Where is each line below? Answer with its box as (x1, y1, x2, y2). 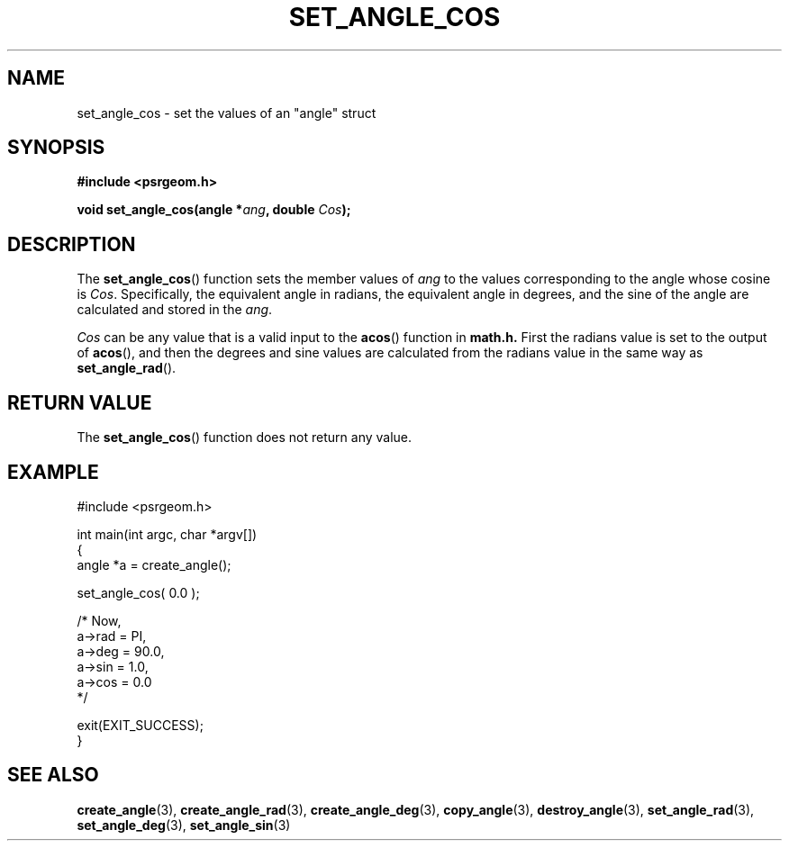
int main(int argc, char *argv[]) (77, 526, 258, 542)
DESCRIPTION (7, 232, 136, 256)
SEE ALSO (7, 763, 99, 787)
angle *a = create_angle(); (77, 556, 231, 573)
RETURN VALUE (7, 391, 152, 414)
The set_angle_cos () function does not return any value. (77, 429, 413, 446)
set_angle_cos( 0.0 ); (77, 584, 200, 600)
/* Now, (77, 612, 122, 628)
